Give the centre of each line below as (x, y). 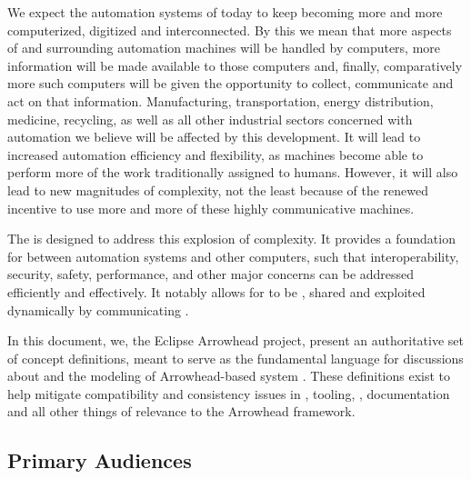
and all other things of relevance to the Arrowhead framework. (181, 411)
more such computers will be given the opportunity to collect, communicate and (230, 83)
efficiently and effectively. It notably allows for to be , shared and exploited (216, 291)
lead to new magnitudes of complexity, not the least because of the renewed (218, 190)
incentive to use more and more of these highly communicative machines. (211, 208)
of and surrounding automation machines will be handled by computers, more (224, 48)
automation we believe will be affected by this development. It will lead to (214, 137)
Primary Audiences (100, 460)
